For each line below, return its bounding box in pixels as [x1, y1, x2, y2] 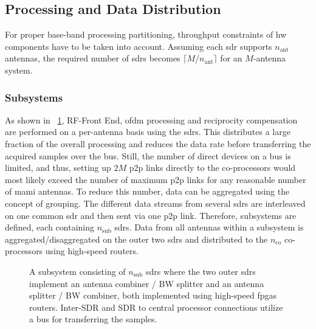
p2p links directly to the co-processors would [129, 161, 296, 174]
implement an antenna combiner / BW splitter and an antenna [29, 277, 264, 289]
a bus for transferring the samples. [29, 313, 157, 325]
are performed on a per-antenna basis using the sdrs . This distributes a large [5, 125, 290, 138]
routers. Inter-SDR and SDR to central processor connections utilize [29, 300, 283, 313]
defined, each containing [5, 221, 95, 234]
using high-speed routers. [45, 244, 139, 257]
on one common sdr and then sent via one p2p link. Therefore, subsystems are [5, 209, 297, 221]
